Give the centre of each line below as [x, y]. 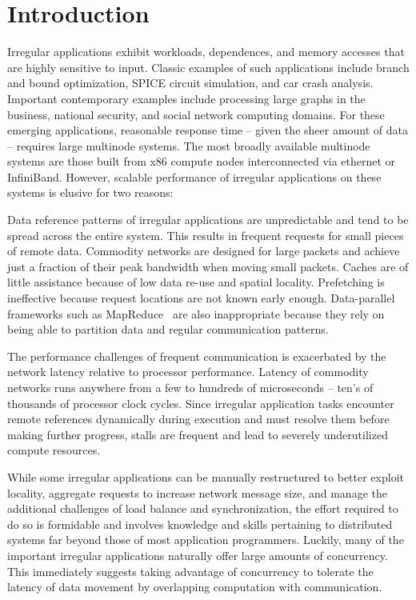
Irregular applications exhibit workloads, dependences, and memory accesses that [206, 52]
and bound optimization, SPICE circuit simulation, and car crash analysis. [190, 83]
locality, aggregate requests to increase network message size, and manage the [197, 492]
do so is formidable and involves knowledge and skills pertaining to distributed [200, 524]
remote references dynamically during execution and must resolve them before [198, 419]
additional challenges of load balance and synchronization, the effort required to [203, 508]
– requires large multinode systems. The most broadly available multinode [189, 145]
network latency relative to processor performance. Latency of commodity [188, 372]
